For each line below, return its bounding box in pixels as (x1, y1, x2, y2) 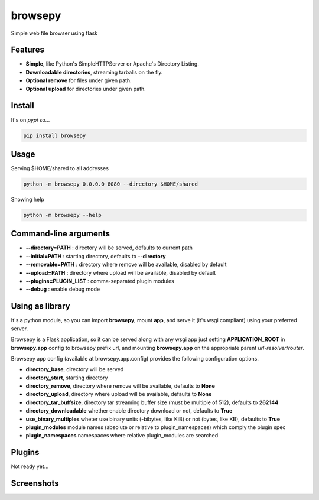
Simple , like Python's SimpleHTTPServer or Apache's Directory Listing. (25, 60, 199, 67)
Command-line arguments (11, 229, 110, 239)
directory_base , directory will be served (25, 366, 124, 373)
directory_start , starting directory (25, 374, 108, 381)
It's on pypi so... (11, 116, 50, 124)
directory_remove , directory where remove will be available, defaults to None (25, 382, 215, 389)
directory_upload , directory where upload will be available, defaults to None (25, 391, 212, 398)
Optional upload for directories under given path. (25, 85, 146, 92)
